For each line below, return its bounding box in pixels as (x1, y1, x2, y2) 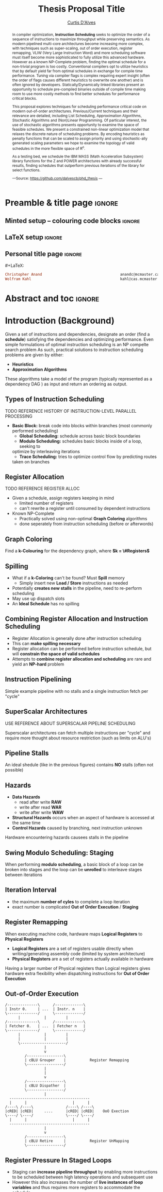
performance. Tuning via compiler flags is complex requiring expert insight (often (12, 73, 150, 78)
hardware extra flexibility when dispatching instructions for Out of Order (5, 970, 149, 976)
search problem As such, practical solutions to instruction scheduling (5, 347, 144, 352)
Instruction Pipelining (5, 675, 72, 684)
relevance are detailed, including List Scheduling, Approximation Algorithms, (12, 113, 142, 118)
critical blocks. (12, 96, 37, 101)
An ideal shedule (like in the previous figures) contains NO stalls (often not (5, 762, 154, 768)
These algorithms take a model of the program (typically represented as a (5, 376, 152, 382)
